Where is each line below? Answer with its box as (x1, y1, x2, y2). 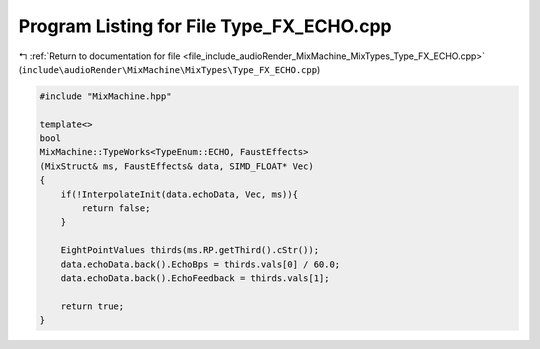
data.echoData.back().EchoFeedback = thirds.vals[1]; (60, 273, 330, 284)
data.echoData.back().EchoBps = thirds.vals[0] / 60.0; (60, 258, 341, 270)
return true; (60, 300, 125, 312)
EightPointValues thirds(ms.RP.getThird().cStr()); (60, 245, 320, 256)
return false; (81, 203, 151, 214)
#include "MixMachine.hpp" (39, 90, 172, 102)
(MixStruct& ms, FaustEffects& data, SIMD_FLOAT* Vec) (39, 160, 314, 172)
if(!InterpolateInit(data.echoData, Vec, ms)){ (60, 188, 299, 200)
